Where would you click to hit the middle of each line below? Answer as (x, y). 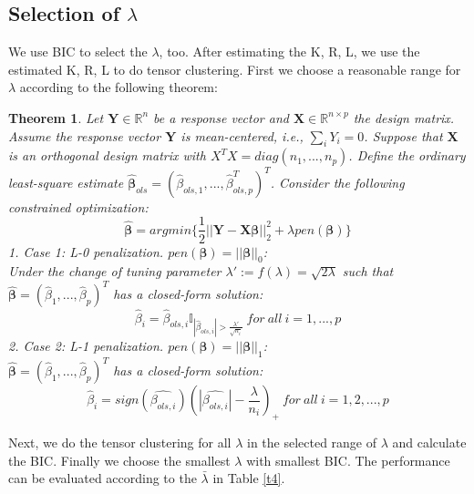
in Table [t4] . (249, 478)
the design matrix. (404, 117)
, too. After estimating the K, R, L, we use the (289, 51)
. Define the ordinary (407, 155)
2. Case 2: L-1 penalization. (86, 345)
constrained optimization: (78, 206)
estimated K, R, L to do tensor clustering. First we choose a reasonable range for (235, 69)
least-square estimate (66, 182)
